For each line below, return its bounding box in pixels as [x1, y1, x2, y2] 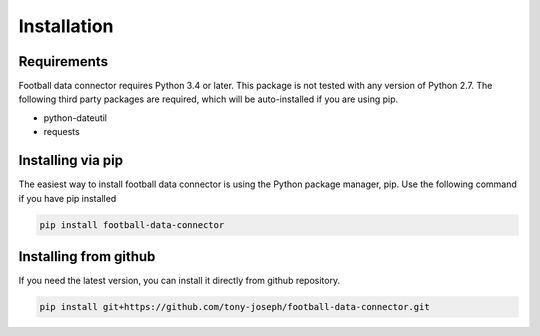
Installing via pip [18, 152, 124, 169]
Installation [18, 15, 114, 37]
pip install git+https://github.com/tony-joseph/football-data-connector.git [39, 301, 430, 312]
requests [43, 126, 80, 138]
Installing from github [18, 248, 156, 265]
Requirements [18, 53, 109, 70]
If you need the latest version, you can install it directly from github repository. [18, 275, 340, 287]
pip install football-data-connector [39, 219, 225, 230]
